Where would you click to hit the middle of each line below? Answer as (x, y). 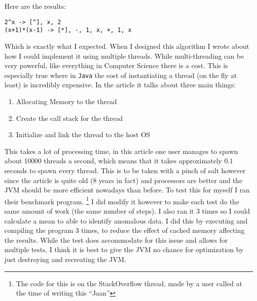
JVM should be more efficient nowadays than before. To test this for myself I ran (127, 190)
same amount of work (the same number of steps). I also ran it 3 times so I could (127, 210)
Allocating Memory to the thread (66, 101)
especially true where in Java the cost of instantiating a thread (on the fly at (121, 75)
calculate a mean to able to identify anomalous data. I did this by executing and (126, 220)
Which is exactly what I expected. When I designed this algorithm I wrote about (127, 46)
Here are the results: (35, 6)
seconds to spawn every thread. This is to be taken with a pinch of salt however (125, 170)
